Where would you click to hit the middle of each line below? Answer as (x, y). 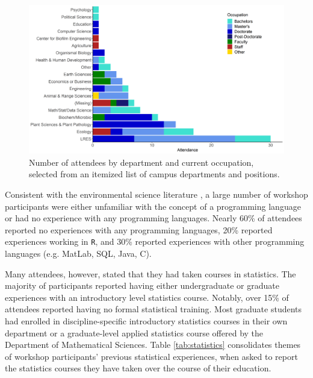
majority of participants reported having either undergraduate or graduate (142, 285)
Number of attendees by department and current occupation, (141, 162)
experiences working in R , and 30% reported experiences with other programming (155, 241)
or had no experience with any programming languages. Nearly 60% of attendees (153, 218)
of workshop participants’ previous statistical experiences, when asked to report (151, 356)
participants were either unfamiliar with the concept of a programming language (153, 206)
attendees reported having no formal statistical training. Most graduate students (153, 309)
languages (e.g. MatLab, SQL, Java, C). (78, 253)
